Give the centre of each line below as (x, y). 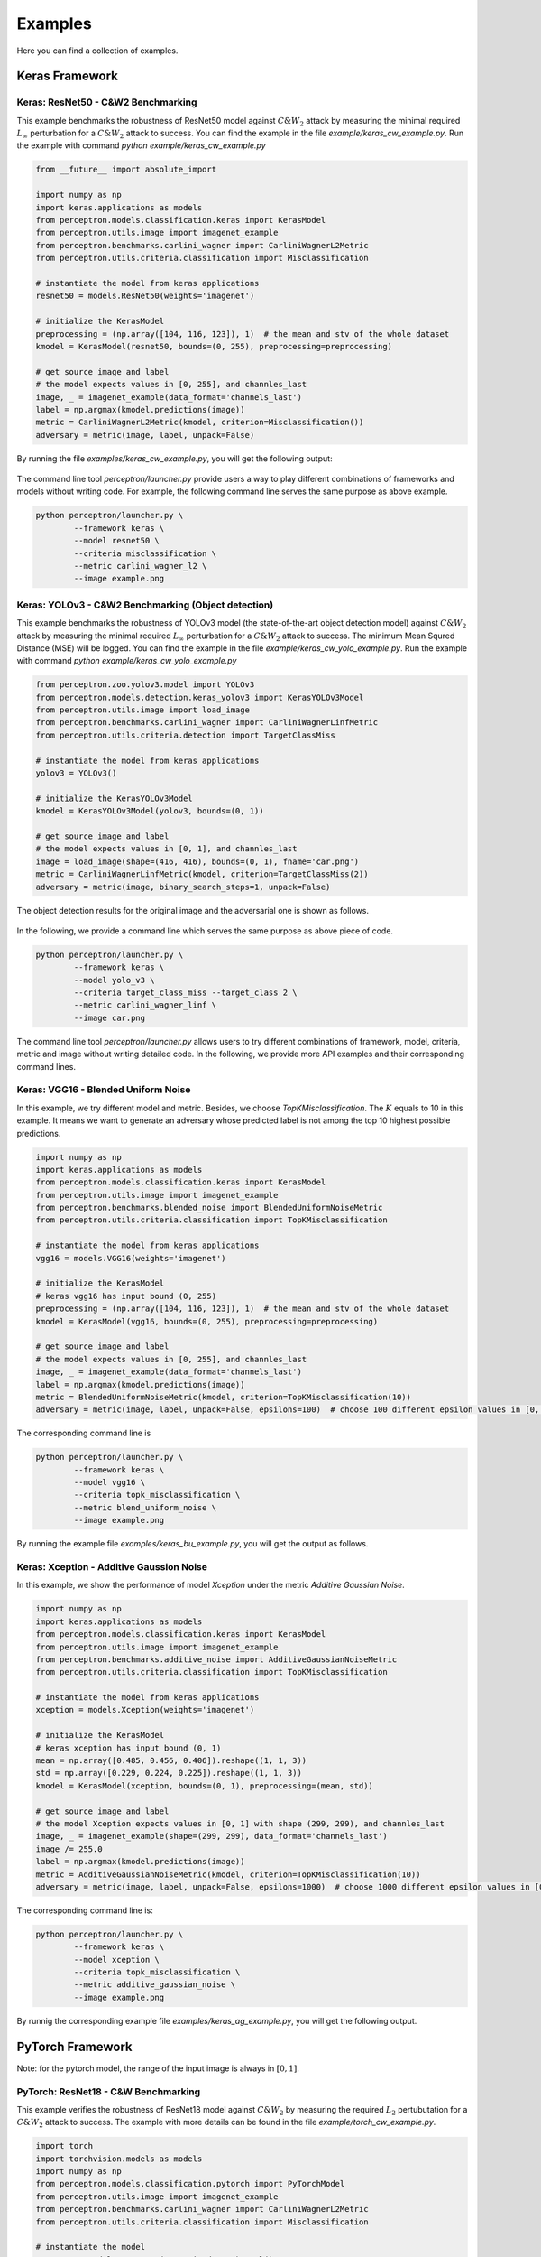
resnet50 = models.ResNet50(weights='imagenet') (145, 296)
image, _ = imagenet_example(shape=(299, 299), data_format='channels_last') (211, 1836)
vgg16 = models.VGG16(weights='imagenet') (131, 1258)
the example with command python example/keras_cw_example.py (141, 145)
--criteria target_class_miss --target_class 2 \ (185, 993)
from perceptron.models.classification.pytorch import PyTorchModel (190, 2184)
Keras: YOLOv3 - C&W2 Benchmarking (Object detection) (145, 605)
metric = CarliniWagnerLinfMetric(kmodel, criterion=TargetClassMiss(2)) (202, 874)
